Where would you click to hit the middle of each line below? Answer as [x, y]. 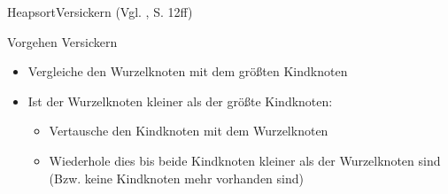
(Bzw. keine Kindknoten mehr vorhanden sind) [176, 178]
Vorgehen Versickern [62, 41]
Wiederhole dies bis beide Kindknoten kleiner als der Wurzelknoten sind [245, 160]
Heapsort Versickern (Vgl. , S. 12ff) [100, 12]
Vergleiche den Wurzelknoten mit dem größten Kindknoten [188, 71]
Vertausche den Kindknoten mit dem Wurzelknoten [189, 131]
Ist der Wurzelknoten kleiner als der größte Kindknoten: [180, 101]
